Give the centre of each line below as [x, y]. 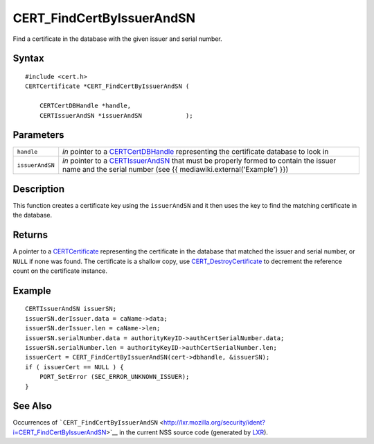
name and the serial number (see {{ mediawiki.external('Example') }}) [176, 170]
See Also [32, 406]
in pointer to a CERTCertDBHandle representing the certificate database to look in [196, 152]
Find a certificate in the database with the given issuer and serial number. [118, 39]
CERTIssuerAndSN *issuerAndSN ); [116, 115]
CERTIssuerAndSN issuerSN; [71, 309]
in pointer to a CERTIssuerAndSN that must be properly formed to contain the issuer [199, 161]
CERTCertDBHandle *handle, [85, 106]
